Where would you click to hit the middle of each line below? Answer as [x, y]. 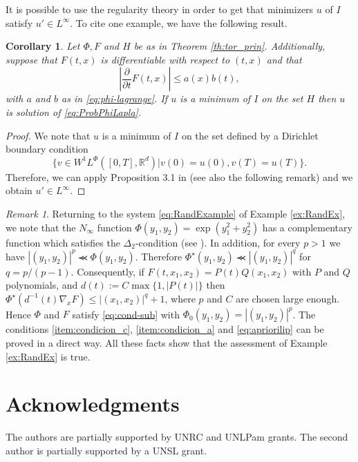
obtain [19, 190]
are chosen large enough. [288, 298]
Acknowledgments [93, 404]
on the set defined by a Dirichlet [250, 135]
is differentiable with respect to [165, 59]
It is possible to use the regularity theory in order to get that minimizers [160, 9]
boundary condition [47, 149]
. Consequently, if [107, 271]
